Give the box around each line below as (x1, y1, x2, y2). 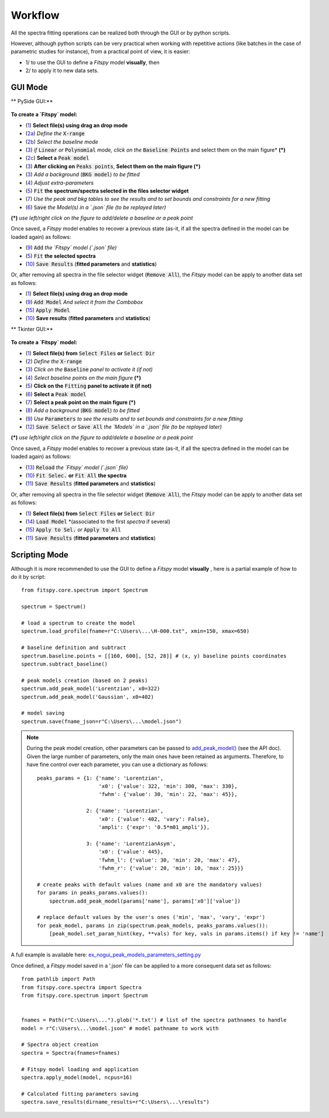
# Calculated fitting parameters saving (21, 1090, 139, 1097)
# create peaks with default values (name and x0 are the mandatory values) (37, 881, 263, 888)
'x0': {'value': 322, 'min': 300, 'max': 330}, (98, 783, 238, 790)
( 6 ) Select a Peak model (25, 390, 87, 397)
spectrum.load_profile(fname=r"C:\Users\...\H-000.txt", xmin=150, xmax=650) (21, 628, 250, 635)
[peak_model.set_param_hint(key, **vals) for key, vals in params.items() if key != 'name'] (49, 931, 324, 937)
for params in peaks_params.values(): (37, 890, 149, 896)
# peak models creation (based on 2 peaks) (21, 677, 148, 684)
